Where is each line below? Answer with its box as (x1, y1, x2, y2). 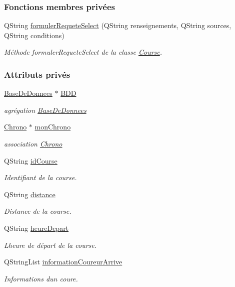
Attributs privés (4, 68, 70, 80)
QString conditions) (4, 30, 64, 40)
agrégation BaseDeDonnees (4, 104, 86, 115)
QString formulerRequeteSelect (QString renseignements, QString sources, (4, 20, 231, 31)
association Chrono (4, 138, 62, 149)
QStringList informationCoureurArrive (4, 256, 122, 267)
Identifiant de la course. (4, 172, 77, 183)
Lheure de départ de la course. (4, 239, 97, 250)
